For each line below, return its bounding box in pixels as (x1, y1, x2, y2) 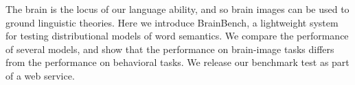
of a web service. (5, 68, 75, 82)
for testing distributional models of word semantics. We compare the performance (5, 29, 349, 43)
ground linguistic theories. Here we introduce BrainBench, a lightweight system (5, 15, 339, 29)
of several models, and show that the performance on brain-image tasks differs (5, 41, 334, 56)
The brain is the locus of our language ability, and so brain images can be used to (5, 2, 350, 16)
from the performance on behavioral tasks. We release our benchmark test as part (5, 55, 350, 69)
